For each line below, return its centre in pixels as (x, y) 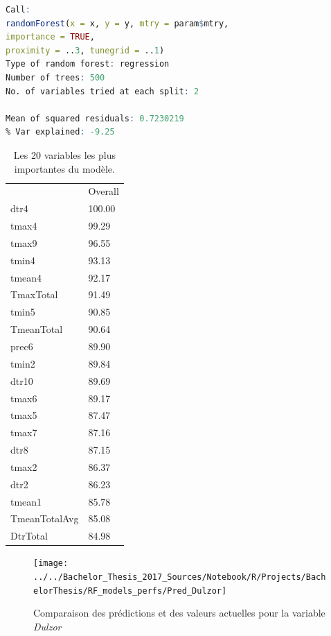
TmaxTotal (34, 294)
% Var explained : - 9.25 (60, 132)
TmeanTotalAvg (45, 518)
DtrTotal (29, 536)
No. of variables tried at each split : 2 (102, 91)
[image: (51, 564)
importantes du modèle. (64, 168)
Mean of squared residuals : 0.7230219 (95, 118)
